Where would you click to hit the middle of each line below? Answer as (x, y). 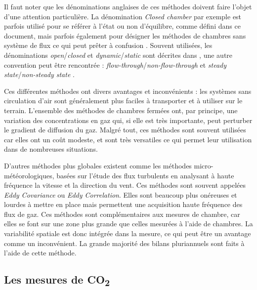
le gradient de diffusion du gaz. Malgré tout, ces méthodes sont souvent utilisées (125, 130)
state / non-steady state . (39, 74)
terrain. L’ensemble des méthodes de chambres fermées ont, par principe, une (121, 110)
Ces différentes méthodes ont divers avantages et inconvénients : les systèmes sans (128, 91)
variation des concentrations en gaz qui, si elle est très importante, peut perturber (128, 120)
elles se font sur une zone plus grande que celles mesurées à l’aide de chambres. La (128, 224)
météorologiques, (29, 175)
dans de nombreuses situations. (51, 149)
